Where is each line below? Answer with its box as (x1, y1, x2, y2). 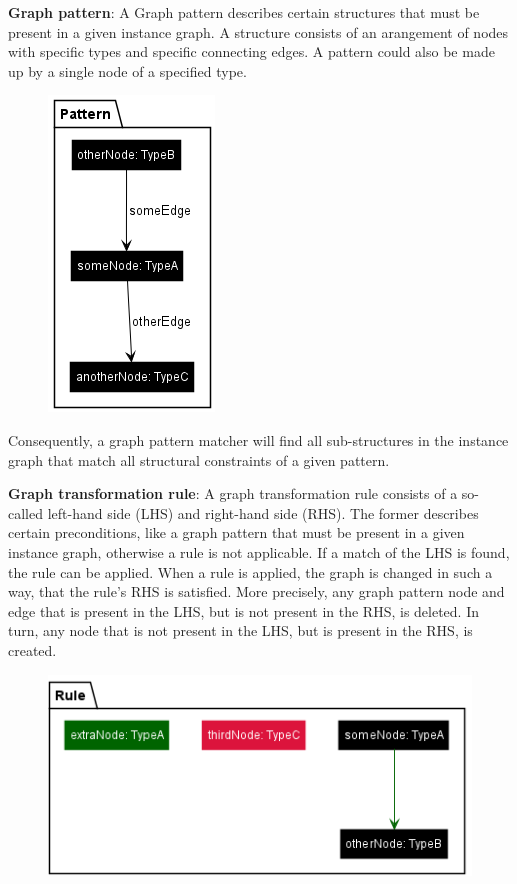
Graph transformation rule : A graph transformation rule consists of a (8, 483, 458, 504)
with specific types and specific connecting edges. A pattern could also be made (8, 41, 495, 62)
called (8, 502, 43, 523)
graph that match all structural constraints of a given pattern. (8, 449, 390, 470)
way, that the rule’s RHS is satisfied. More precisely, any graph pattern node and (8, 581, 505, 602)
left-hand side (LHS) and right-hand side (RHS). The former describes (47, 502, 479, 523)
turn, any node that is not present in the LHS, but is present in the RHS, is (8, 620, 473, 641)
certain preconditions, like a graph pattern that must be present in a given (8, 522, 465, 543)
